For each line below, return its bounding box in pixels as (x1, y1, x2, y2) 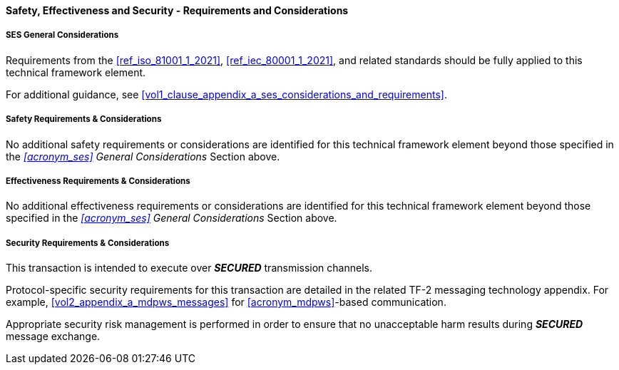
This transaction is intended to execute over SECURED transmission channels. (6, 262, 372, 274)
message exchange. (6, 330, 101, 343)
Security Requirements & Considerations (6, 237, 170, 248)
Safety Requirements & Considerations (6, 114, 162, 125)
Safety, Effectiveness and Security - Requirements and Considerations (6, 4, 349, 16)
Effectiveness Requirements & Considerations (6, 175, 190, 186)
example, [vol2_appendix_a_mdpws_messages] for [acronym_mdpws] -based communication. (6, 296, 446, 309)
